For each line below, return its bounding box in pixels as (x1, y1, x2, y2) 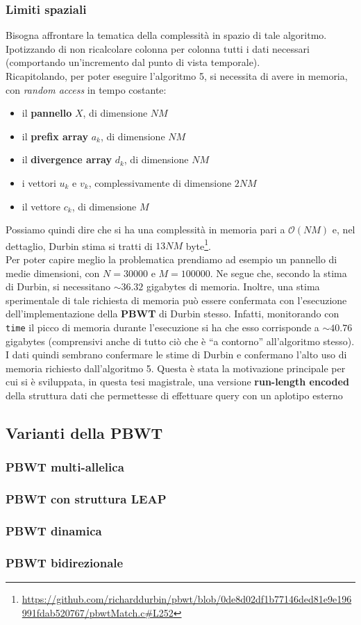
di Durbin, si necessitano (6, 279, 110, 294)
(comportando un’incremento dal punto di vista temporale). (6, 55, 260, 69)
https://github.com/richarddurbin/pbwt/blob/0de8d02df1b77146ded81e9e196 (22, 592, 352, 606)
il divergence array (22, 152, 112, 167)
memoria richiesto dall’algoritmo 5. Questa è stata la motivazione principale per (6, 360, 346, 375)
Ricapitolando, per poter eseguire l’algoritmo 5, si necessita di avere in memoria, (6, 69, 348, 83)
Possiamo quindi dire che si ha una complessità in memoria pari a (6, 222, 285, 237)
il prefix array (22, 128, 88, 143)
